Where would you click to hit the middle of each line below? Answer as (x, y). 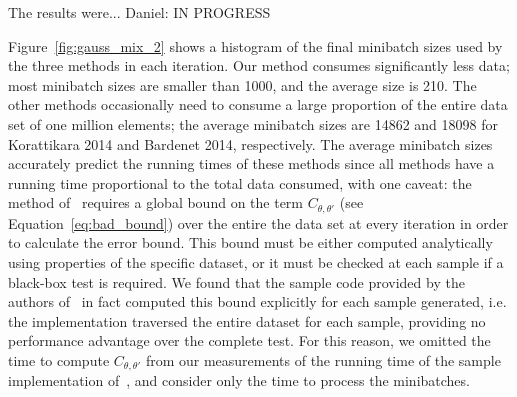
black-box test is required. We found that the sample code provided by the (236, 281)
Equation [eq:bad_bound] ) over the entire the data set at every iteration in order (258, 222)
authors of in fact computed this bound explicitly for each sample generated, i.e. (257, 301)
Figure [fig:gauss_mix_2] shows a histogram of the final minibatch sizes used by (255, 45)
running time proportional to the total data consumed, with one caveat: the (240, 182)
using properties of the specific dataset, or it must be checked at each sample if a (256, 261)
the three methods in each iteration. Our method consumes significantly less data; (259, 65)
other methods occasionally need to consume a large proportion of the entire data (258, 104)
